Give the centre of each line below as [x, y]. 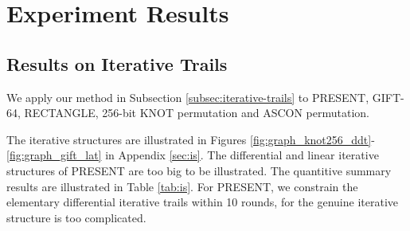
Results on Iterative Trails [117, 63]
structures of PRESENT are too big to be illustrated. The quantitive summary [199, 170]
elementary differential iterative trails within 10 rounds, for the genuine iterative [202, 202]
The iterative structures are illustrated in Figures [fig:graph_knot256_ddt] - [191, 139]
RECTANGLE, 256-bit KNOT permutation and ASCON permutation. [197, 113]
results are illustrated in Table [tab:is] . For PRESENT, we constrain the [182, 186]
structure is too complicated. [76, 217]
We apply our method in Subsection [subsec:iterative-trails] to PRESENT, [188, 97]
